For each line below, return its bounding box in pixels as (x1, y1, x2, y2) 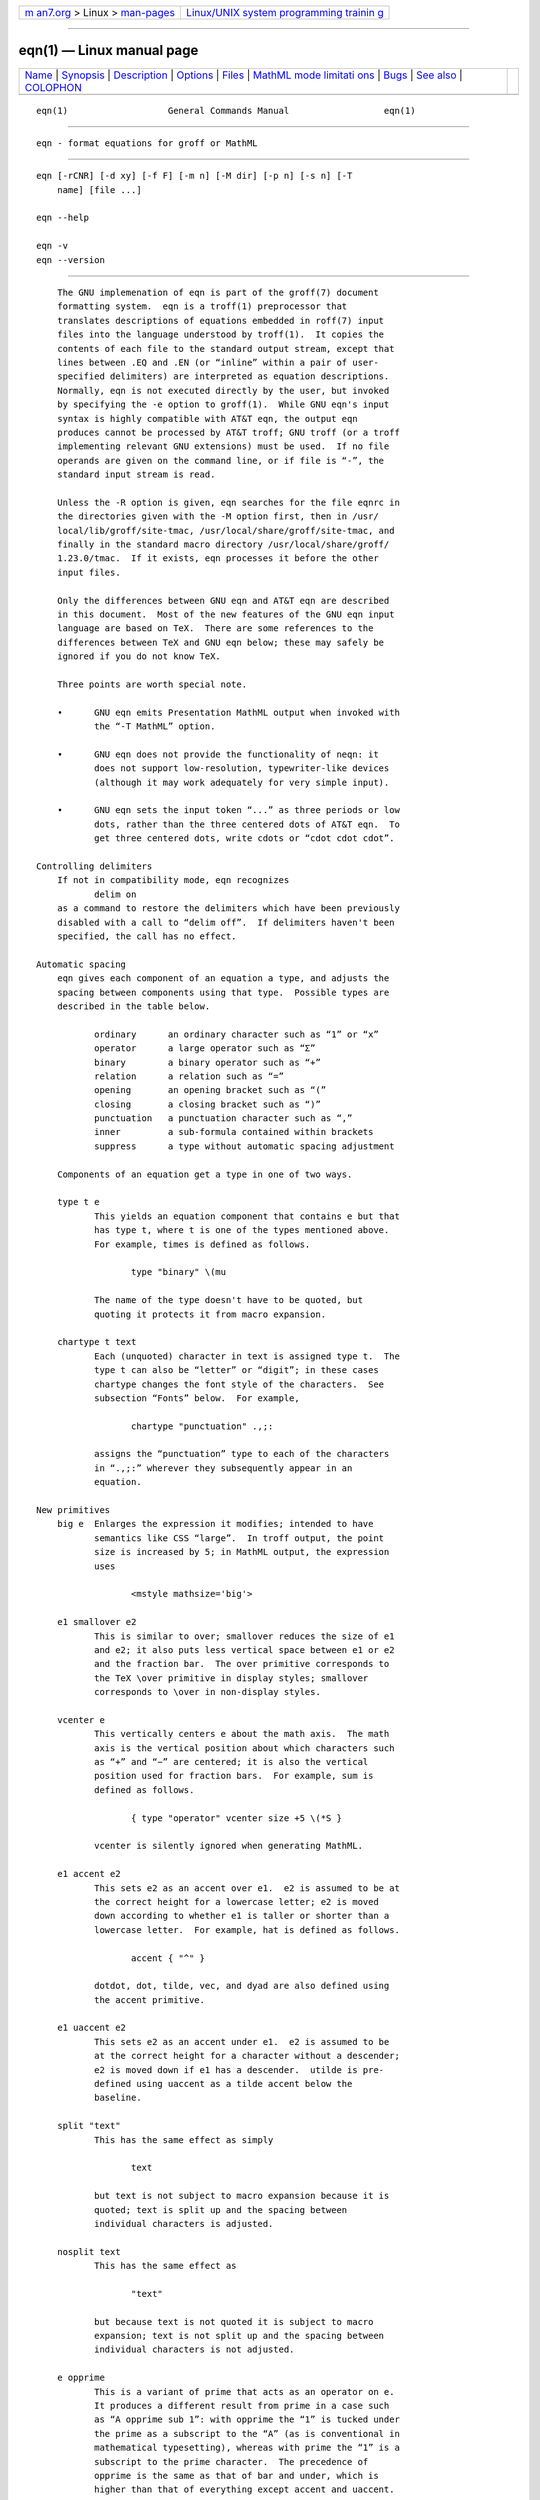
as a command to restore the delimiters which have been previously (56, 903, 400, 914)
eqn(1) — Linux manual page (18, 42, 199, 59)
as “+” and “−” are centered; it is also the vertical (93, 1756, 369, 1768)
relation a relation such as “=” (93, 1070, 285, 1082)
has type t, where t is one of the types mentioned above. (93, 1225, 390, 1236)
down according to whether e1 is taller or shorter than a (93, 1910, 390, 1922)
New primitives (36, 1505, 111, 1516)
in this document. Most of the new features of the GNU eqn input (56, 609, 395, 620)
